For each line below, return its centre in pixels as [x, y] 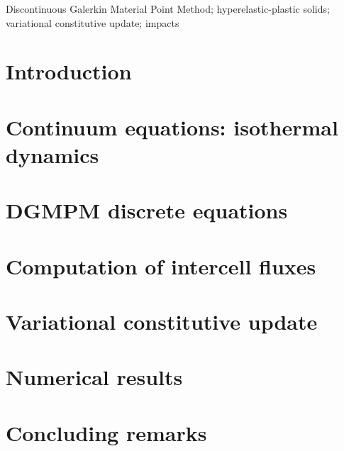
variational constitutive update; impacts [93, 22]
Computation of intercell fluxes [161, 266]
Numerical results [94, 377]
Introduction [69, 71]
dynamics [52, 154]
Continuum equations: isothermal [172, 127]
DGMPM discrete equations [147, 210]
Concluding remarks [106, 432]
